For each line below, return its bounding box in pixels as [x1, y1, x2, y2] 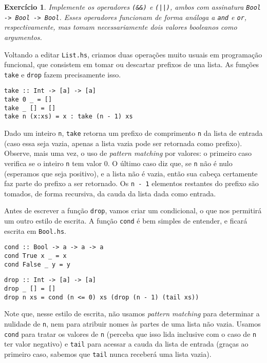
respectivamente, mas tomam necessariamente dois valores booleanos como [4, 22, 237, 32]
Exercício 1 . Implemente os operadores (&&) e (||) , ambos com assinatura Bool [4, 2, 261, 12]
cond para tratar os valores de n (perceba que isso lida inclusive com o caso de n [4, 328, 257, 339]
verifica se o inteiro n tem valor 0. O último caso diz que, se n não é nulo [4, 157, 233, 168]
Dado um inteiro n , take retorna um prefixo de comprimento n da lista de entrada [4, 128, 263, 138]
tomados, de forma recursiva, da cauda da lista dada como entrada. [4, 188, 216, 198]
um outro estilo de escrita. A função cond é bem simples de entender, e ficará [4, 215, 247, 226]
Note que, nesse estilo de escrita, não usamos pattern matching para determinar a [4, 308, 260, 319]
